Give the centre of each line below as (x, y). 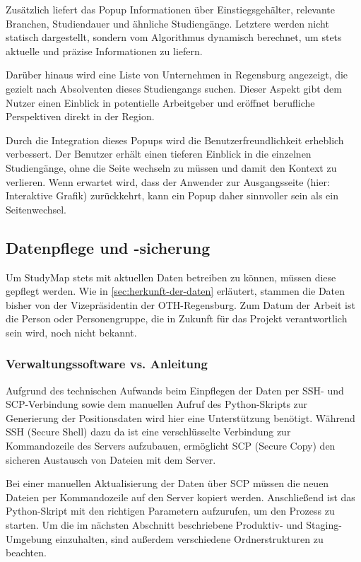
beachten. (26, 552)
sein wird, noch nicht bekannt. (71, 332)
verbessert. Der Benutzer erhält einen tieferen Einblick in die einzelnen (159, 154)
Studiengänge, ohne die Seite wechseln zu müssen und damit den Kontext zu (171, 167)
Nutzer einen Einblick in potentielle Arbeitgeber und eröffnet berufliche (160, 102)
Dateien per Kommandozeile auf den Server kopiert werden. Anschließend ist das (180, 497)
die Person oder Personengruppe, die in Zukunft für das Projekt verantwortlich (177, 318)
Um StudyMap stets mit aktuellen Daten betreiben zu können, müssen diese (171, 277)
